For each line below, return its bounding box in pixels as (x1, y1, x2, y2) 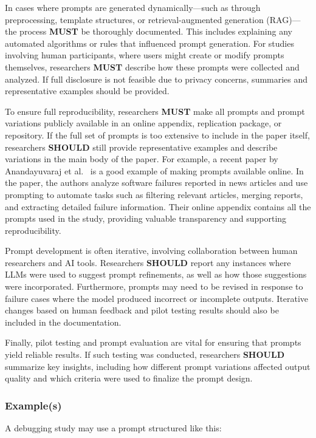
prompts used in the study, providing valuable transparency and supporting (5, 212, 287, 225)
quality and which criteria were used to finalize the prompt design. (5, 372, 253, 385)
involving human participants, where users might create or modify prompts (5, 49, 284, 61)
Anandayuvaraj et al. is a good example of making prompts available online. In (5, 164, 304, 177)
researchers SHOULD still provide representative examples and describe (5, 140, 278, 153)
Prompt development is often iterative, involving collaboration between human (5, 244, 298, 257)
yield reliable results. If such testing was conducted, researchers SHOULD (5, 348, 284, 361)
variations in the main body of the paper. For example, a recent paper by (5, 152, 278, 165)
